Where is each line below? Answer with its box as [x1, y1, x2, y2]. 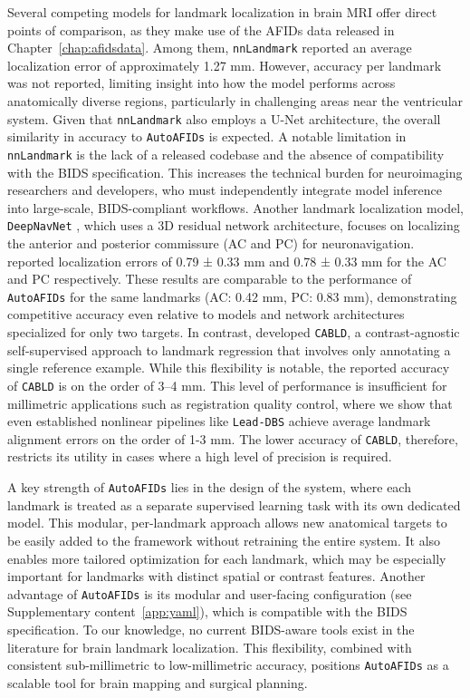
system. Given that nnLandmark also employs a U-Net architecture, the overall [7, 109, 441, 128]
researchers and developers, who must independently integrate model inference [7, 180, 443, 199]
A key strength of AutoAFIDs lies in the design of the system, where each [7, 478, 411, 497]
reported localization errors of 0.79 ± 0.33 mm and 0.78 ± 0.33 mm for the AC [7, 251, 446, 270]
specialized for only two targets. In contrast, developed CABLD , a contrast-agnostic [7, 323, 460, 342]
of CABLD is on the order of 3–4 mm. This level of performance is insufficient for [7, 375, 447, 394]
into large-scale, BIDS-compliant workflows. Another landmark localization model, [7, 198, 464, 217]
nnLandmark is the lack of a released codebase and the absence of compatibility [7, 144, 445, 163]
